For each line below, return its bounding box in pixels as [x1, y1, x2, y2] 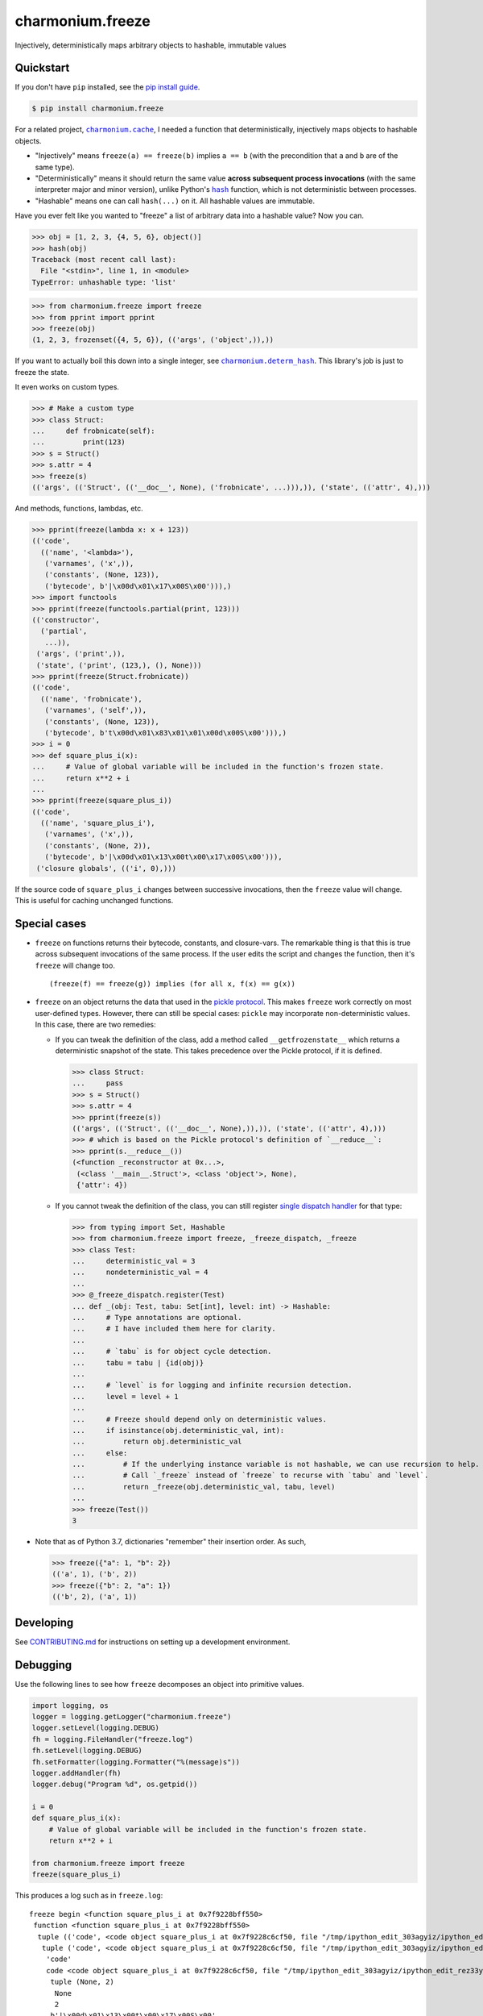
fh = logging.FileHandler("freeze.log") [31, 1735, 193, 1743]
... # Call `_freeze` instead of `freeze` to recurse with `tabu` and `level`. [72, 1471, 429, 1480]
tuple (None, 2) [50, 1977, 114, 1987]
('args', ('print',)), [36, 649, 126, 659]
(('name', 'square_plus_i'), [40, 818, 156, 828]
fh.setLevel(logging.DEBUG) [31, 1746, 142, 1756]
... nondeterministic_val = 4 [72, 1268, 208, 1277]
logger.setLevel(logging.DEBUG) [31, 1723, 160, 1733]
